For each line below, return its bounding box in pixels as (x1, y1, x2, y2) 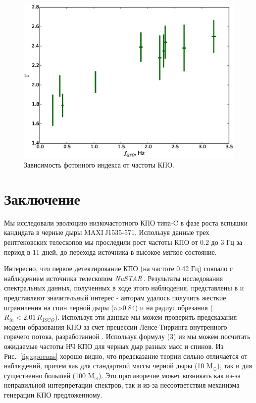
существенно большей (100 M (4, 370, 95, 380)
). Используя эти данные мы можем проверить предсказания (54, 312, 237, 322)
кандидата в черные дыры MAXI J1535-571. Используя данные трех (4, 227, 209, 237)
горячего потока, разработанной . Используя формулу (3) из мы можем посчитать (4, 331, 251, 342)
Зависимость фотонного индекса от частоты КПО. (24, 160, 174, 170)
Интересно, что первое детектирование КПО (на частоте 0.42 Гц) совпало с (4, 263, 233, 274)
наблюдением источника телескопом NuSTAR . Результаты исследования (4, 273, 223, 283)
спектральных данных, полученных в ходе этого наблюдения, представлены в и (4, 283, 244, 293)
